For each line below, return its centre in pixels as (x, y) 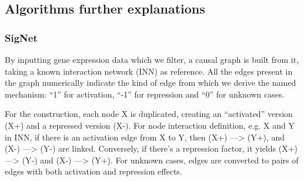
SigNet (21, 37)
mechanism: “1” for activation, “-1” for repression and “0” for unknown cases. (145, 94)
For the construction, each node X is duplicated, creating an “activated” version (149, 114)
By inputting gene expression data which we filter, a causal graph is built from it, (152, 59)
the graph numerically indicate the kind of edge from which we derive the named (151, 83)
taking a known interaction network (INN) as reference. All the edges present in (149, 71)
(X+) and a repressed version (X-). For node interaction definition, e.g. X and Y (150, 125)
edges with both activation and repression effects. (93, 171)
